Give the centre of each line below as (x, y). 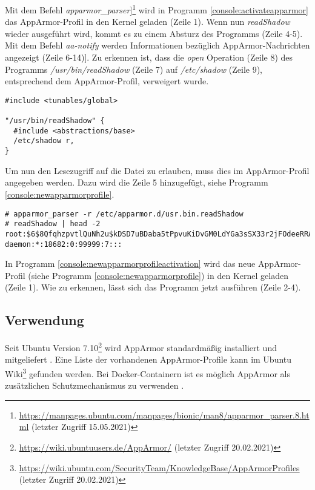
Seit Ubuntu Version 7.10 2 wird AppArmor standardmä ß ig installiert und (141, 347)
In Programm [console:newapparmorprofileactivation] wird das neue (130, 263)
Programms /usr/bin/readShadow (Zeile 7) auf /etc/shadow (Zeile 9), (134, 69)
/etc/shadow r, (44, 141)
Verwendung (45, 320)
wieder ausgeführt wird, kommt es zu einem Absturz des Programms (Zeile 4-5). (154, 33)
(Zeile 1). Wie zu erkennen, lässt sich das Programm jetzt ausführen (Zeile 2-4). (153, 287)
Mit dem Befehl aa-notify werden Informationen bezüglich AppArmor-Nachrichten (157, 45)
